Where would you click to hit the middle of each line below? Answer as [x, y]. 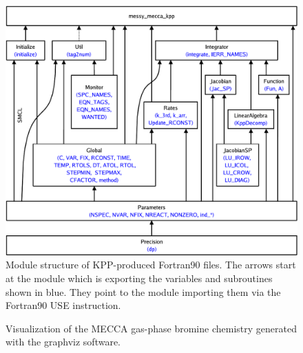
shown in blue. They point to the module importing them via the [143, 291]
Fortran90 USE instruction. [63, 305]
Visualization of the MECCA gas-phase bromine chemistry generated [151, 328]
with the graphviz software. [63, 342]
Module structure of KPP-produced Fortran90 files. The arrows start [151, 265]
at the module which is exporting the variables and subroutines [139, 278]
